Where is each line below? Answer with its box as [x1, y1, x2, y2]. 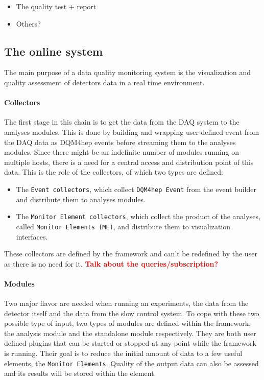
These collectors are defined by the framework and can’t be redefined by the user [4, 248, 257, 259]
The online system [4, 43, 103, 59]
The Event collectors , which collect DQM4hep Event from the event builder [16, 183, 256, 194]
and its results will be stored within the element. [4, 368, 156, 378]
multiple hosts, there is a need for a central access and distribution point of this [4, 156, 254, 167]
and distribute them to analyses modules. [16, 194, 146, 204]
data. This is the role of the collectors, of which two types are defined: [4, 167, 223, 177]
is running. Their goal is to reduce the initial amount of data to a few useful [4, 348, 243, 359]
